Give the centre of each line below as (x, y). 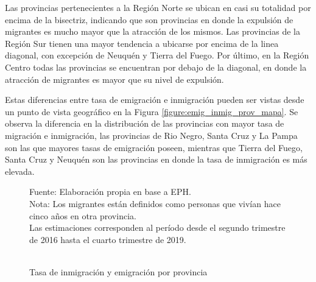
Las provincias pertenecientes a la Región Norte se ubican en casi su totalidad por (158, 7)
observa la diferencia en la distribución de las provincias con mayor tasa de (145, 123)
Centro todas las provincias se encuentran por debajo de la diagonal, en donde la (156, 67)
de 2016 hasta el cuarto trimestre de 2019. (108, 239)
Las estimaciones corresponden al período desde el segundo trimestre (157, 227)
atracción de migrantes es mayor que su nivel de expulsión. (114, 79)
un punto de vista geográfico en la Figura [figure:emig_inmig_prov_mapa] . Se (152, 111)
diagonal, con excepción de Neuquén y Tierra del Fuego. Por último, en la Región (157, 55)
